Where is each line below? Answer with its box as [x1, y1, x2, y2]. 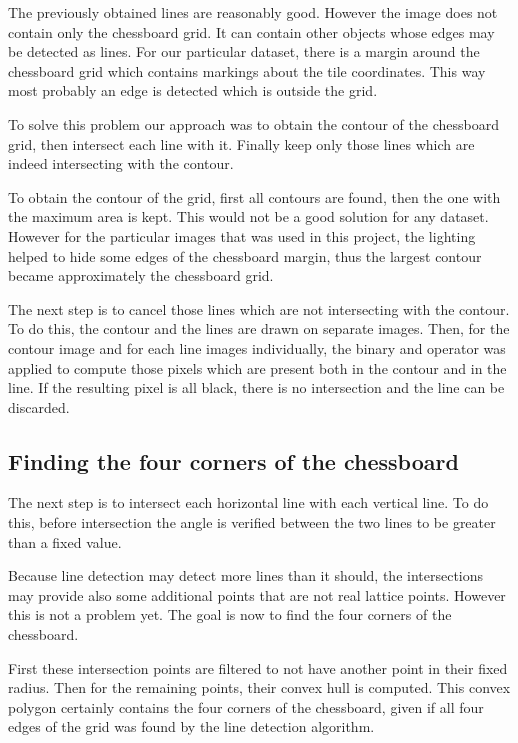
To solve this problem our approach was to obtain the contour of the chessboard [8, 113, 499, 134]
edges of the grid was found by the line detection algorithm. [8, 716, 375, 737]
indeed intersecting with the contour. [8, 153, 234, 174]
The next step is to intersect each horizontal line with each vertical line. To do [8, 492, 489, 513]
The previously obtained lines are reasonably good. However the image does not [8, 2, 498, 22]
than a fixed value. [8, 531, 122, 552]
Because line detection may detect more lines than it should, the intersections [8, 565, 484, 586]
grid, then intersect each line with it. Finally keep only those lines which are [8, 133, 475, 154]
